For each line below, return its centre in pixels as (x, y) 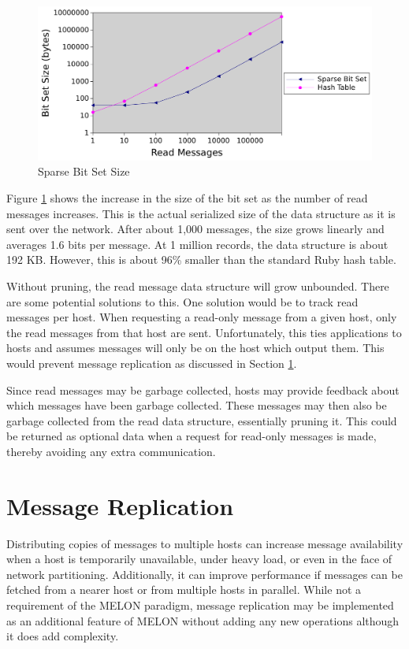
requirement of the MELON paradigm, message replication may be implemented (200, 605)
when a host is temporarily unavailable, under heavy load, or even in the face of (199, 559)
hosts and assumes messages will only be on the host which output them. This (195, 348)
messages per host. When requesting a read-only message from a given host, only (202, 317)
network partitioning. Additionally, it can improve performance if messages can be (204, 574)
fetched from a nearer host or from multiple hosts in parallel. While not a (184, 590)
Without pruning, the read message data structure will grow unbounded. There (198, 286)
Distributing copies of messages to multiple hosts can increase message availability (205, 543)
